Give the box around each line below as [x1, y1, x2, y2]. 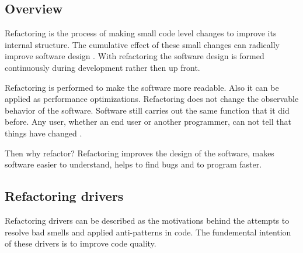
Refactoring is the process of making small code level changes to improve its [5, 27, 277, 39]
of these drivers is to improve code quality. [5, 237, 156, 249]
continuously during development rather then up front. [5, 61, 200, 73]
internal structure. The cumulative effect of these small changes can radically [5, 38, 280, 50]
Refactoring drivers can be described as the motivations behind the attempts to [5, 214, 290, 226]
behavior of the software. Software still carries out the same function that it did [5, 104, 290, 116]
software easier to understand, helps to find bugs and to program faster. [5, 158, 262, 170]
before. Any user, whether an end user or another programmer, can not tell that [5, 115, 291, 128]
